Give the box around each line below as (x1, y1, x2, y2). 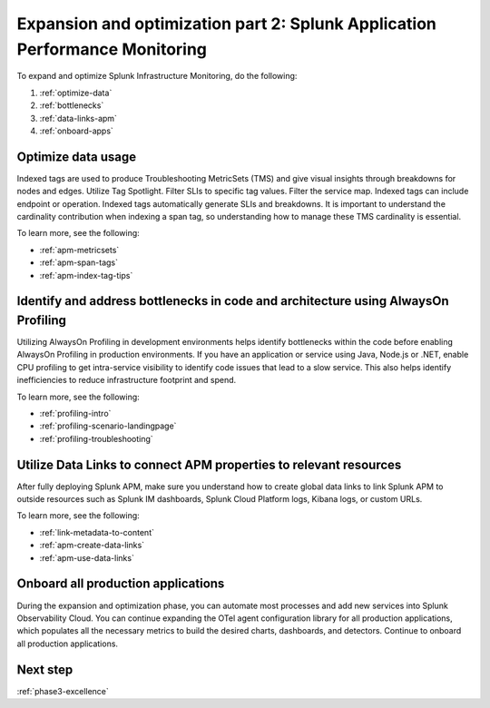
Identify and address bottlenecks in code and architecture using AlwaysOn (16, 293, 449, 309)
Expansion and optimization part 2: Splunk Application (16, 14, 437, 34)
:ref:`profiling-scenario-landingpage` (39, 420, 177, 431)
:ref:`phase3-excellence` (16, 685, 109, 696)
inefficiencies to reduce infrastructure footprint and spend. (16, 375, 237, 386)
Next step (16, 662, 73, 677)
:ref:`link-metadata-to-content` (39, 526, 154, 537)
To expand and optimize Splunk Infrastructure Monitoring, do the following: (16, 71, 298, 82)
